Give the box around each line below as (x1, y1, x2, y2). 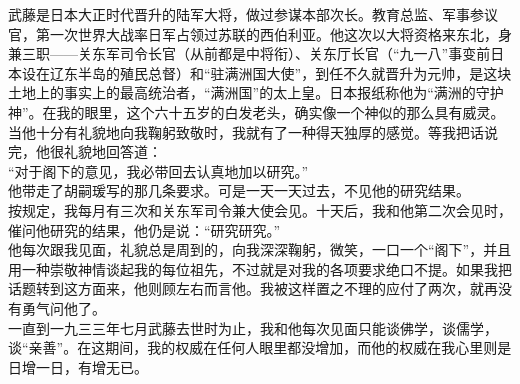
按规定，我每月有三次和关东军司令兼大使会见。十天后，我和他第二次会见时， (8, 199, 512, 220)
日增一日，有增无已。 (8, 356, 148, 377)
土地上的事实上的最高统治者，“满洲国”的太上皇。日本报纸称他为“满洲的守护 (8, 82, 504, 103)
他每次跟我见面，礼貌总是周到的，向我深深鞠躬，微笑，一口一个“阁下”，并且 (8, 239, 512, 260)
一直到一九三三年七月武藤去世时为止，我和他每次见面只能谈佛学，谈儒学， (8, 317, 498, 338)
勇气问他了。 (21, 297, 106, 318)
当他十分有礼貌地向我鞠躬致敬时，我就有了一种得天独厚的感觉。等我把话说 (8, 121, 498, 142)
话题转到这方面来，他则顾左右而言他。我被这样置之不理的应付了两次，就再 (8, 278, 498, 299)
